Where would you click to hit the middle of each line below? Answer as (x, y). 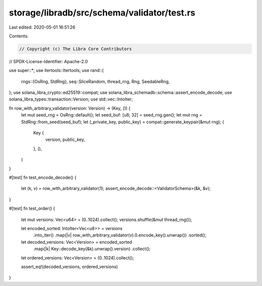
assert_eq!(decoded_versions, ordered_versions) (70, 267)
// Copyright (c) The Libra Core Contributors (75, 49)
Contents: (19, 36)
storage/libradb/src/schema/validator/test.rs (102, 13)
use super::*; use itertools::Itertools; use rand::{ (57, 70)
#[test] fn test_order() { (32, 208)
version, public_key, (65, 140)
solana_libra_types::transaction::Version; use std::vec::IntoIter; (71, 99)
